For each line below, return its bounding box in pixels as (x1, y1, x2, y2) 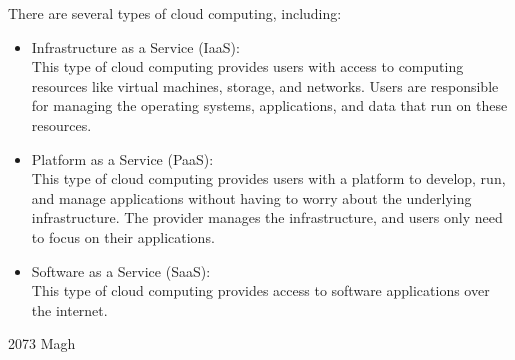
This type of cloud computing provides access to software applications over (31, 280, 490, 301)
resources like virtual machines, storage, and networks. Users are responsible (31, 75, 499, 96)
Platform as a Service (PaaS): (31, 148, 214, 169)
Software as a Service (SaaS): (31, 260, 211, 281)
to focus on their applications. (31, 226, 215, 247)
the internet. (31, 299, 108, 320)
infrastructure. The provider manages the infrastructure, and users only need (31, 207, 503, 228)
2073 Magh (8, 333, 76, 354)
